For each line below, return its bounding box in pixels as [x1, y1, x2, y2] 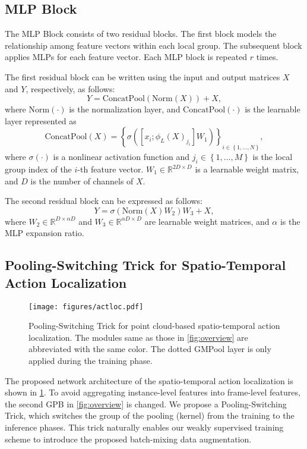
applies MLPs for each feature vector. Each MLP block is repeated [5, 51, 248, 63]
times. [256, 51, 278, 63]
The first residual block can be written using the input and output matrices [5, 70, 280, 83]
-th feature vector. [77, 163, 144, 175]
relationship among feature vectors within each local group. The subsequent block [5, 39, 302, 51]
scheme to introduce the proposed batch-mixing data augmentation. [5, 432, 252, 445]
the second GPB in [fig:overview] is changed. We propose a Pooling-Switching [5, 397, 287, 410]
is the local [252, 150, 293, 163]
